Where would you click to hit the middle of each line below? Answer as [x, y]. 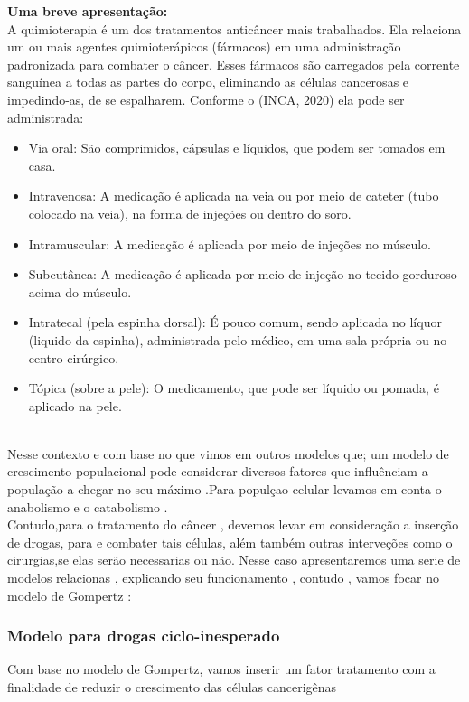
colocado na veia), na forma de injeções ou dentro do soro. [190, 213]
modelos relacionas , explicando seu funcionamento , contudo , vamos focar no [223, 578]
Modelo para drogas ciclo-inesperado [144, 636]
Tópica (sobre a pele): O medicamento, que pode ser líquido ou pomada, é [234, 388]
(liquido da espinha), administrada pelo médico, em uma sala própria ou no [238, 339]
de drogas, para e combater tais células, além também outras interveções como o [230, 542]
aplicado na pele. [75, 405]
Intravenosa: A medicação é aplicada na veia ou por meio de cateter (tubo [234, 196]
